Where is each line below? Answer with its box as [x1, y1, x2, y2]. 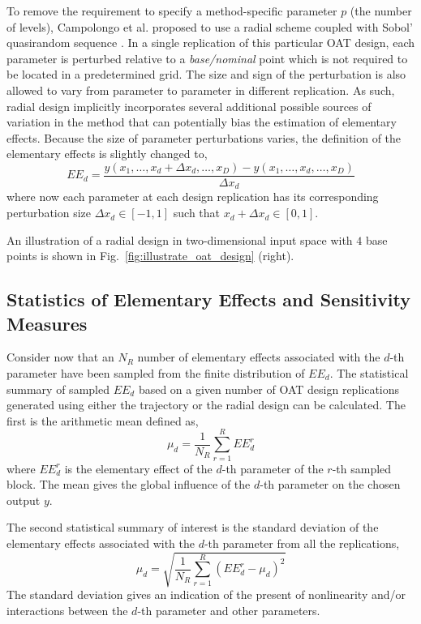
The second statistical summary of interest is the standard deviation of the [6, 519, 379, 536]
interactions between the [6, 601, 128, 618]
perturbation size [6, 204, 92, 221]
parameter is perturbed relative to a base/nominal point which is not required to [6, 49, 408, 66]
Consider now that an [6, 348, 114, 365]
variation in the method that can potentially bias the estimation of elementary [6, 113, 397, 130]
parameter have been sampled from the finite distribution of [6, 365, 305, 382]
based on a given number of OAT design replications [138, 380, 400, 397]
